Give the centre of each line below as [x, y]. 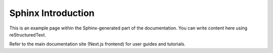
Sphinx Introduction [52, 13]
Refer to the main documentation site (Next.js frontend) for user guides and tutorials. [97, 44]
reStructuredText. [28, 34]
